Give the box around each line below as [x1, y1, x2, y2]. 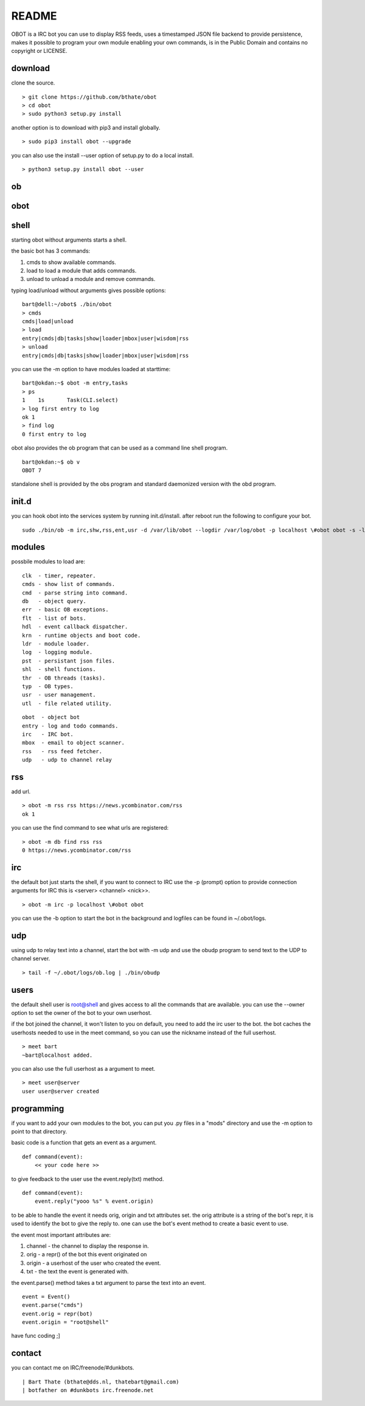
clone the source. [11, 79, 55, 86]
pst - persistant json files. [22, 657, 116, 664]
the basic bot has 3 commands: [11, 247, 91, 255]
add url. [11, 788, 31, 795]
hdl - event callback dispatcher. [22, 624, 128, 630]
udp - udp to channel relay [22, 756, 113, 764]
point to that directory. [11, 1128, 67, 1135]
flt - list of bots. [22, 614, 86, 622]
